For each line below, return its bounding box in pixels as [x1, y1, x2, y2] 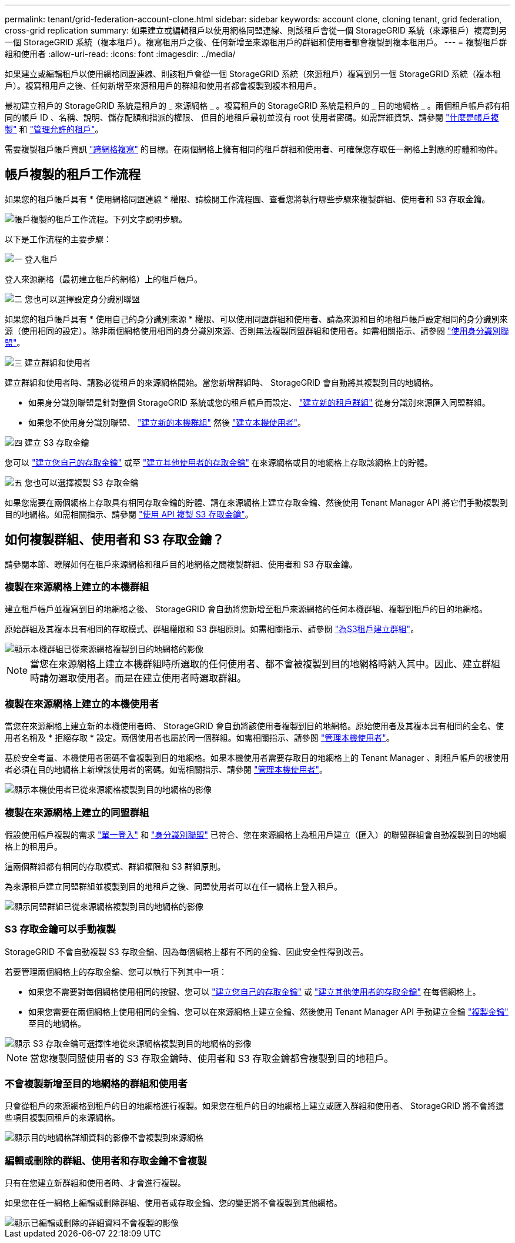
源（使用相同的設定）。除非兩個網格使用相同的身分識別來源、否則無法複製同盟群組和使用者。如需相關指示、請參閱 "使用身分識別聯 [5, 325, 509, 336]
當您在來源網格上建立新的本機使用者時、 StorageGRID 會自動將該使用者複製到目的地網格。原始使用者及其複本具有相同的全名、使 [5, 721, 504, 731]
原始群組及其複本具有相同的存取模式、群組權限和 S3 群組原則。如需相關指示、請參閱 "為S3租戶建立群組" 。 [5, 624, 419, 634]
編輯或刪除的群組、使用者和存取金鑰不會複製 [5, 1154, 207, 1167]
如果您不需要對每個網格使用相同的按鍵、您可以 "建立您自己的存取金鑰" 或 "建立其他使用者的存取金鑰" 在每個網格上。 [28, 986, 481, 997]
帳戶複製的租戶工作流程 [5, 167, 141, 182]
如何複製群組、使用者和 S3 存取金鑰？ [5, 532, 225, 547]
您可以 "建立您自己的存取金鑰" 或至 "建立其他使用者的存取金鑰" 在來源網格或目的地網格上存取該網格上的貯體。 [5, 457, 433, 467]
